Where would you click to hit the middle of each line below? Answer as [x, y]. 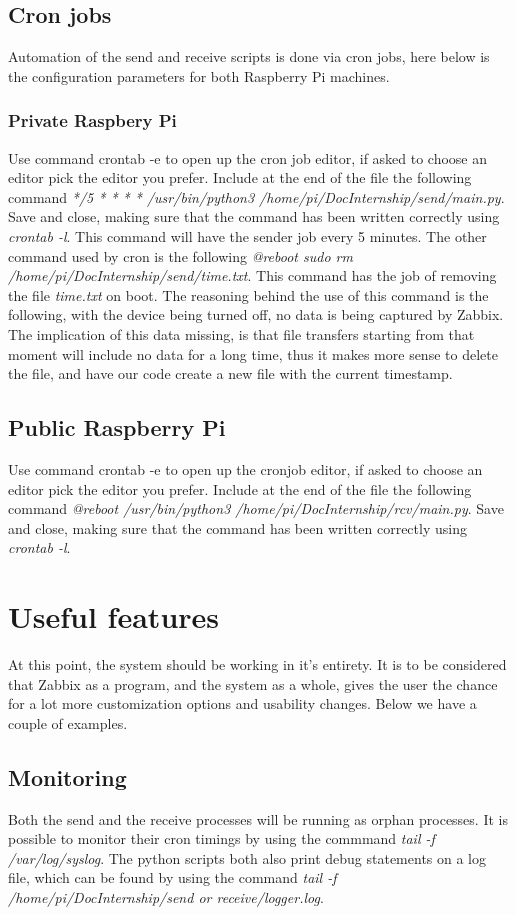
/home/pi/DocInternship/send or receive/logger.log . [166, 896]
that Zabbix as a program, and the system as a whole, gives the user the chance [253, 683]
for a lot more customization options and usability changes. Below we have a [242, 703]
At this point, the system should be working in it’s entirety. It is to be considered [257, 664]
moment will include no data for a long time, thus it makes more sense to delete [253, 353]
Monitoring [67, 776]
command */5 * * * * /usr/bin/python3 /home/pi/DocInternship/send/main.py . [256, 196]
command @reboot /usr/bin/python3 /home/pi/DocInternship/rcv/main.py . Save [256, 508]
